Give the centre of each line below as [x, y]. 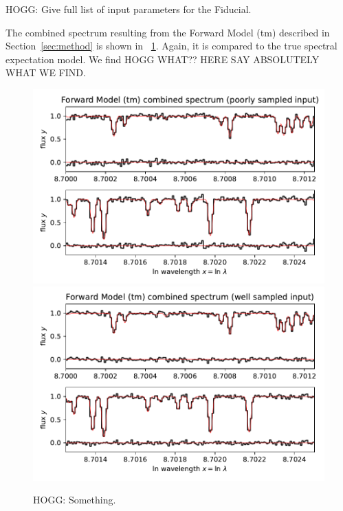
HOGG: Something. [75, 500]
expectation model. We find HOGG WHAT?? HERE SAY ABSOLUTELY [163, 59]
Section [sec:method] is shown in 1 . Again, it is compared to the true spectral [171, 46]
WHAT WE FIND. [46, 72]
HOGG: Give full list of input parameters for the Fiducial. [129, 9]
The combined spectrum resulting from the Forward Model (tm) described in [168, 32]
